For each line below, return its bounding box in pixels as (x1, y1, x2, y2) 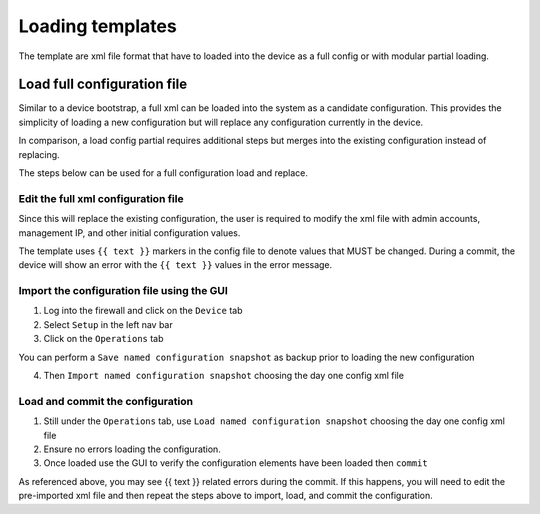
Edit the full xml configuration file (18, 191, 184, 205)
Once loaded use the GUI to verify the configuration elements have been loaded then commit (43, 457, 429, 469)
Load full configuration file (18, 76, 188, 93)
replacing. (18, 148, 60, 160)
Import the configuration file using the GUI (18, 284, 229, 298)
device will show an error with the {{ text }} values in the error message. (18, 259, 333, 271)
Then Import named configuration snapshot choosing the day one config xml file (43, 370, 405, 382)
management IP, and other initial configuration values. (18, 226, 241, 239)
